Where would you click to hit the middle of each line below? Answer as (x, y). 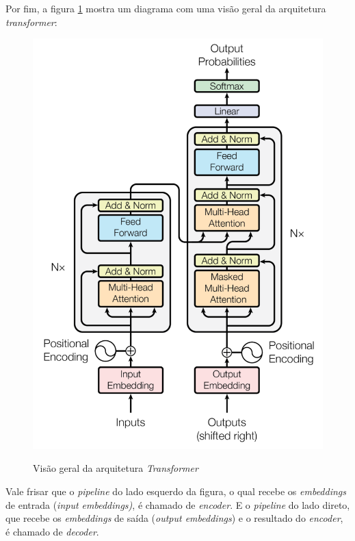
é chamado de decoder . (52, 531)
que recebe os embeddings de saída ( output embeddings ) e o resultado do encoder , (174, 518)
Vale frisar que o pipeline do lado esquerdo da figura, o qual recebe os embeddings (176, 491)
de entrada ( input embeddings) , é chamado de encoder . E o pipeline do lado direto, (178, 504)
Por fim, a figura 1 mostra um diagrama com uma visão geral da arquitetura (166, 8)
